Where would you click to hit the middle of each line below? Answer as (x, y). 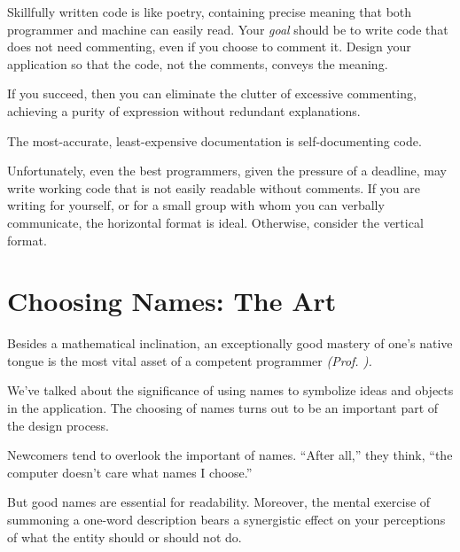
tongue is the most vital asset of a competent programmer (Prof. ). (190, 360)
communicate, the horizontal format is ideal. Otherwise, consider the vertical (215, 222)
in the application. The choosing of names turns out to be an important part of (223, 408)
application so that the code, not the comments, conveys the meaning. (198, 63)
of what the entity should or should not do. (125, 536)
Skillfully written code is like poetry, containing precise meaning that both (210, 12)
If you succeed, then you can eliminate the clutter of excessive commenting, (212, 93)
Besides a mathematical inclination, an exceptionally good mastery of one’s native (230, 343)
